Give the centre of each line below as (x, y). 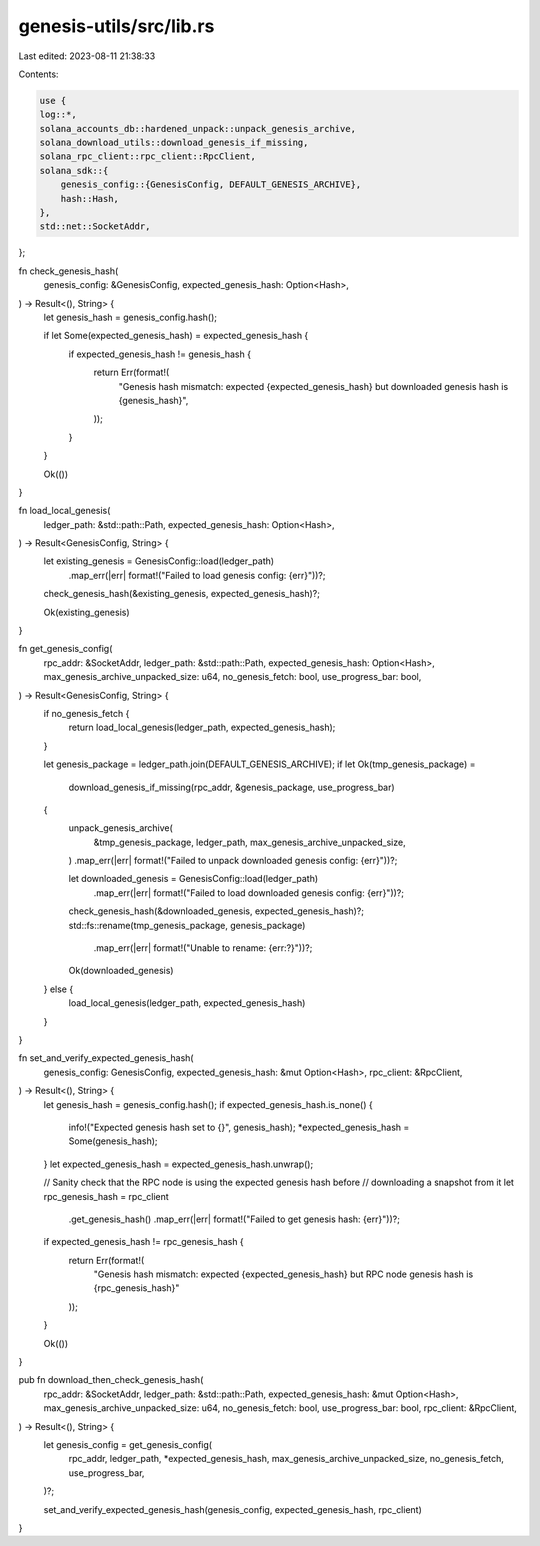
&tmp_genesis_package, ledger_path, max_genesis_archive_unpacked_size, (249, 842)
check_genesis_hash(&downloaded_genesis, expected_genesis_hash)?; (216, 911)
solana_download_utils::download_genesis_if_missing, (174, 143)
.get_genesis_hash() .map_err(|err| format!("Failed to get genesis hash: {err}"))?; (234, 1219)
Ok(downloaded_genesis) (121, 971)
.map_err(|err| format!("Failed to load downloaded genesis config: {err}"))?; (249, 892)
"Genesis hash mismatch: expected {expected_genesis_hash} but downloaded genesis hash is (313, 386)
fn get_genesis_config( (65, 649)
